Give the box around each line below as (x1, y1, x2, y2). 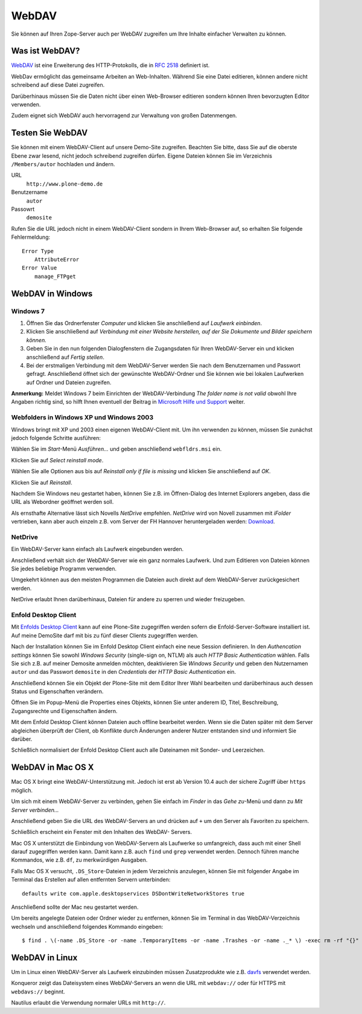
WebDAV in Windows (11, 288, 93, 299)
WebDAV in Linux (11, 952, 78, 963)
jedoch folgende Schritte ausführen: (11, 434, 101, 441)
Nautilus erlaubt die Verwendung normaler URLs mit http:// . (11, 999, 166, 1006)
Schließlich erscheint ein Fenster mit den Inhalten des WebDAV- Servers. (11, 828, 192, 836)
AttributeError (34, 256, 80, 263)
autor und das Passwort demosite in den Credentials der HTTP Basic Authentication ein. (11, 668, 237, 676)
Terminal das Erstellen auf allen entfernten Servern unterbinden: (11, 876, 171, 883)
